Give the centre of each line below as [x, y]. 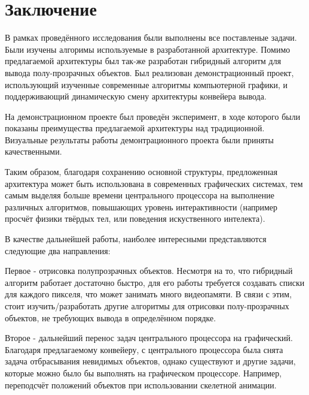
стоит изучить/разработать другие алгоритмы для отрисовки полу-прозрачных [147, 306]
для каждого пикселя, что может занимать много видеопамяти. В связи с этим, [149, 294]
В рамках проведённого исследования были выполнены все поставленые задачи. [151, 37]
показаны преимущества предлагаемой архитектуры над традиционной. [135, 128]
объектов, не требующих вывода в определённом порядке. [111, 317]
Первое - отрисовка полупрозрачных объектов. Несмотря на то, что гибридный [149, 271]
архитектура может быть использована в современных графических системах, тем [154, 183]
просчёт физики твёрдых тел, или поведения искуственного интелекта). [135, 218]
